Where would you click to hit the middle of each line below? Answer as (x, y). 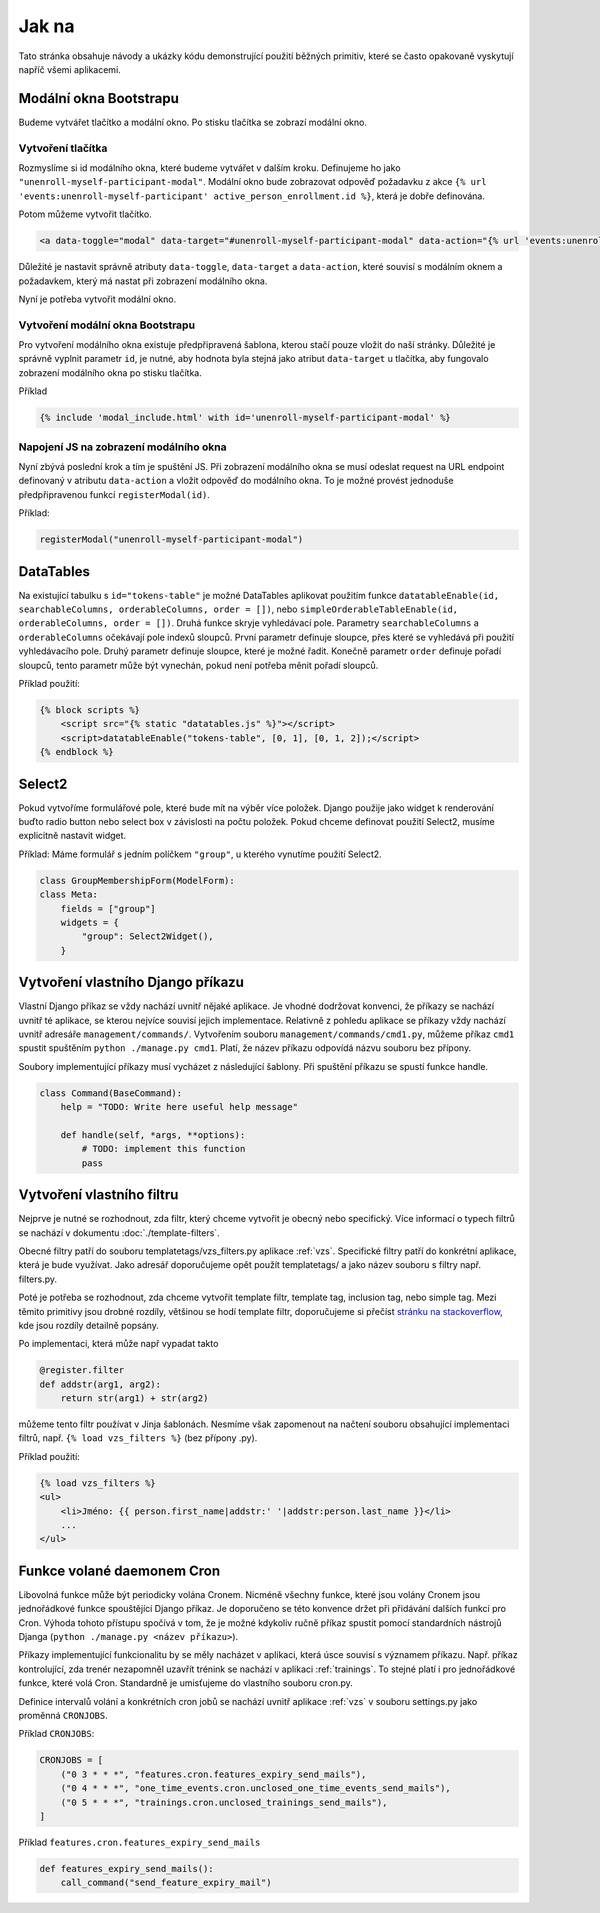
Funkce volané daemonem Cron (119, 1570)
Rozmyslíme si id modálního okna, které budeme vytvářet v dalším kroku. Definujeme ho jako (209, 167)
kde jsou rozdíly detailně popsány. (88, 1325)
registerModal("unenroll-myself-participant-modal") (171, 539)
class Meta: (69, 894)
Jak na (46, 26)
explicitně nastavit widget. (72, 836)
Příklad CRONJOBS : (56, 1734)
